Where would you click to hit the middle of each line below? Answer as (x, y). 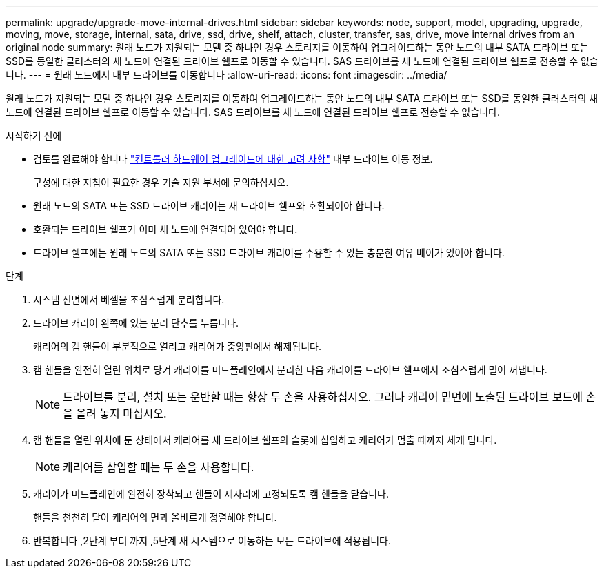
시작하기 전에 (34, 135)
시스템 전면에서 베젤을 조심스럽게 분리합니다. (129, 299)
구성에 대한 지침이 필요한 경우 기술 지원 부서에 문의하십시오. (161, 182)
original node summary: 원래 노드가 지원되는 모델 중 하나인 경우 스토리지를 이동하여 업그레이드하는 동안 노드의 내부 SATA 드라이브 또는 (297, 47)
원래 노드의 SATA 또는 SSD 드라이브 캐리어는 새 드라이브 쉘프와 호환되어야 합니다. (209, 206)
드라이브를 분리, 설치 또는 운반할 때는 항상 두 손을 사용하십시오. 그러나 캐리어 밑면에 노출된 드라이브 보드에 (323, 397)
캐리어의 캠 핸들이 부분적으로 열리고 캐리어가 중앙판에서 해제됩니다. (177, 346)
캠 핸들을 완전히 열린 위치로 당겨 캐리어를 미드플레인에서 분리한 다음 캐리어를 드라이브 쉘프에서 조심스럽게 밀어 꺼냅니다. (290, 370)
